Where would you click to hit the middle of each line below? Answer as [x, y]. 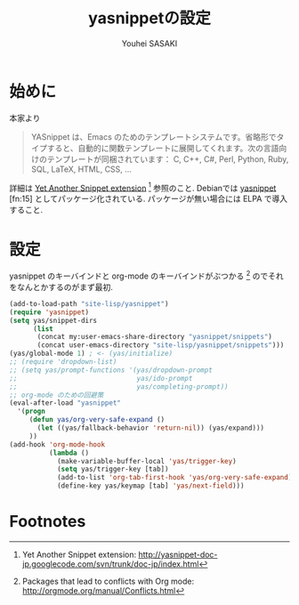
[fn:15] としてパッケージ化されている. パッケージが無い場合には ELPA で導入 [148, 199]
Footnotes [48, 522]
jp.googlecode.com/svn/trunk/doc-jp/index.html [110, 564]
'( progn [32, 411]
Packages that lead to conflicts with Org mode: [108, 581]
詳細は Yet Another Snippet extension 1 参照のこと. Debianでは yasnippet [143, 187]
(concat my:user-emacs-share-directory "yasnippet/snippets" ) [155, 337]
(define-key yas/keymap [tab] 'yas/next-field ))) [150, 486]
